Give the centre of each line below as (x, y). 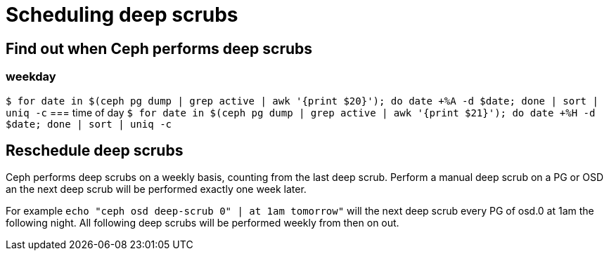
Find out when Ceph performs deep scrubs (159, 48)
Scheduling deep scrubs (122, 15)
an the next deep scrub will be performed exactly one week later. (156, 189)
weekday (31, 77)
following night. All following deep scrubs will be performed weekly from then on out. (203, 223)
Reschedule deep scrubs (95, 150)
